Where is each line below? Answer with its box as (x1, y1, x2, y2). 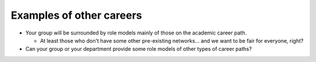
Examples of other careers (11, 9, 142, 22)
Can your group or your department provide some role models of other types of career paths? (25, 46, 252, 53)
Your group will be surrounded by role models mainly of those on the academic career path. (25, 29, 247, 36)
